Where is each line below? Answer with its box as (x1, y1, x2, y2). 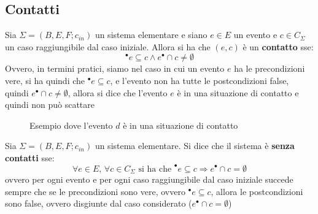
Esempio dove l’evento (29, 118, 113, 131)
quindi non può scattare (5, 98, 95, 111)
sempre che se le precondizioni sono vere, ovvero (5, 185, 185, 197)
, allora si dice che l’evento (68, 86, 168, 99)
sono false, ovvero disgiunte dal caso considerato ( (5, 197, 192, 210)
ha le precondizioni (234, 62, 305, 75)
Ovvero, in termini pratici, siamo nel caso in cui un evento (5, 62, 225, 75)
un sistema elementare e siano (95, 28, 207, 41)
